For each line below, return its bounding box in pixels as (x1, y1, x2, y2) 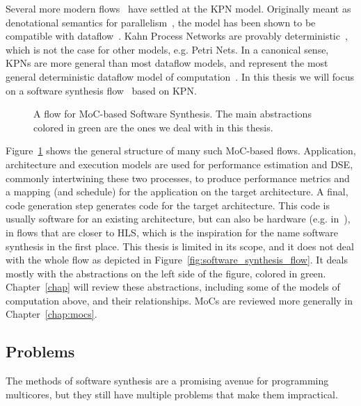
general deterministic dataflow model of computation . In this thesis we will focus (6, 69, 354, 83)
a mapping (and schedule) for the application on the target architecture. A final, (6, 184, 348, 199)
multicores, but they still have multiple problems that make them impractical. (6, 387, 338, 401)
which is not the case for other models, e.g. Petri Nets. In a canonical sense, (6, 42, 329, 56)
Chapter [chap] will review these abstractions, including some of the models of (6, 279, 340, 294)
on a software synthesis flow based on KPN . (6, 83, 197, 97)
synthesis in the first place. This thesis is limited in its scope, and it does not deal (6, 238, 354, 253)
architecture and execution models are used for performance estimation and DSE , (6, 156, 353, 171)
